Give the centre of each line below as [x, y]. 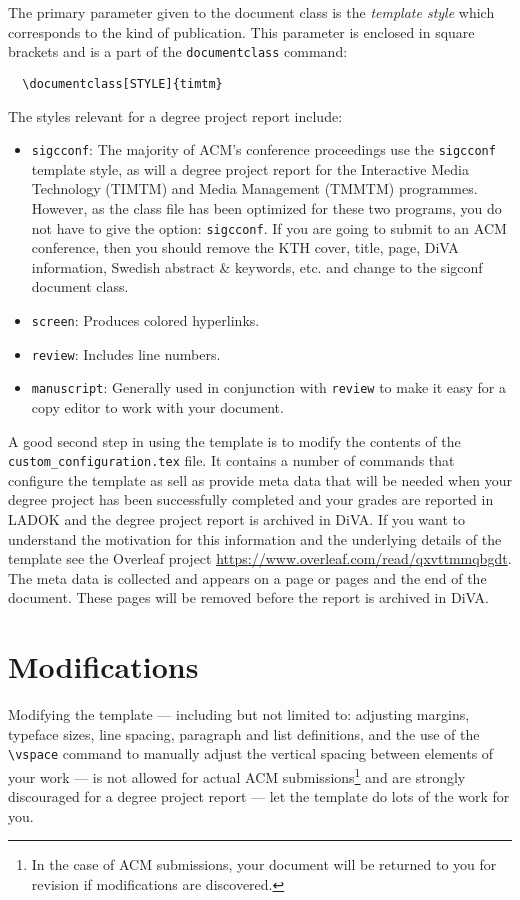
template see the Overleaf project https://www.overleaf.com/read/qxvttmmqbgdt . [260, 558]
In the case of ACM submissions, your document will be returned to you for [264, 864]
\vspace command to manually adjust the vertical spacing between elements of [251, 753]
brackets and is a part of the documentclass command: [178, 51]
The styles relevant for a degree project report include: [175, 115]
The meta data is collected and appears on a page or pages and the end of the [247, 577]
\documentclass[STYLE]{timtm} [122, 83]
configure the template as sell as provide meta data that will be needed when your [260, 479]
